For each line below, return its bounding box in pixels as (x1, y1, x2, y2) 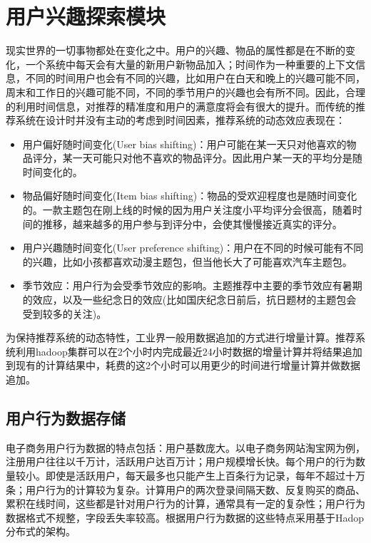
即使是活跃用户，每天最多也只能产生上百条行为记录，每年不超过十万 (45, 467, 365, 482)
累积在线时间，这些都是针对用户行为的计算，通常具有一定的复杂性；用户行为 (6, 496, 365, 511)
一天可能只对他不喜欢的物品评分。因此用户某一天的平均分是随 (72, 150, 362, 165)
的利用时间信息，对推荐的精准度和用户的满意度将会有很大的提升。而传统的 (6, 98, 355, 113)
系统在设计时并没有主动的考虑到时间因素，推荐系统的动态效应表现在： (15, 113, 345, 128)
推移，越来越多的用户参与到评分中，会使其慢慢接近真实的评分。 (42, 216, 342, 231)
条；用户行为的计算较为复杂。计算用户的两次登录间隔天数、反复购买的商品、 (6, 482, 365, 497)
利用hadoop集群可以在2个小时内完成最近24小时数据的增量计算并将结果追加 (15, 343, 362, 358)
